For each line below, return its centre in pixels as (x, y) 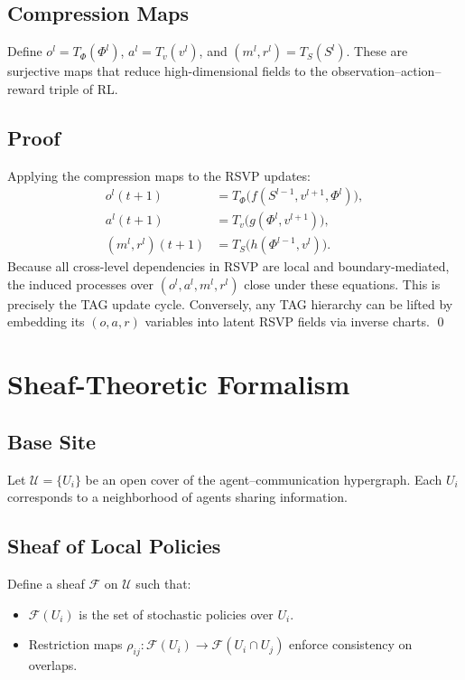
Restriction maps (75, 644)
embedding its (46, 321)
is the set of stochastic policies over (176, 614)
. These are (377, 51)
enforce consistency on (351, 644)
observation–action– (386, 71)
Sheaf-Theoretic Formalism (179, 384)
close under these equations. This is (342, 283)
